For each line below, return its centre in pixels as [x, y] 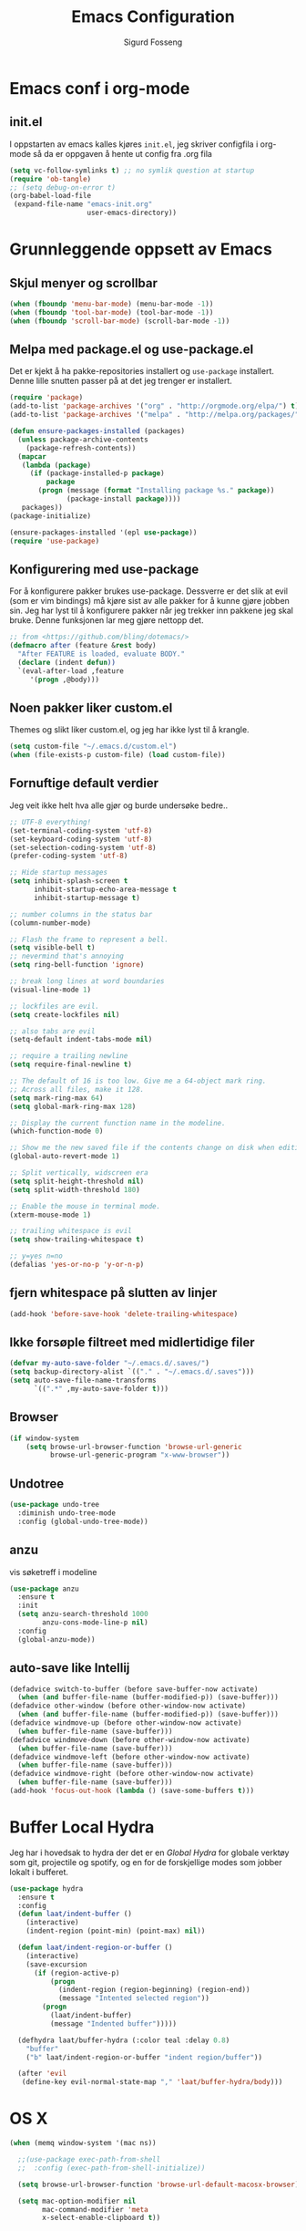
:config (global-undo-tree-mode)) [83, 1521]
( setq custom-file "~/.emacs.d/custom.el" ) [93, 747]
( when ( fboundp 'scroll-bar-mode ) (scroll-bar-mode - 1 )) [120, 321]
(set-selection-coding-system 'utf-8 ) [83, 847]
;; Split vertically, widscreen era [79, 1173]
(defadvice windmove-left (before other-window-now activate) [130, 1757]
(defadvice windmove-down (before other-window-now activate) [130, 1739]
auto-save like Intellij [70, 1668]
